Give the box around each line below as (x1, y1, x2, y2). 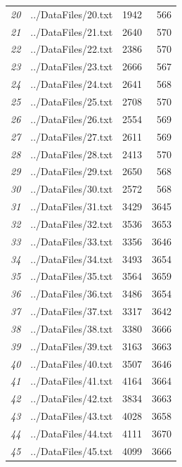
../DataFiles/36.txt (30, 286, 113, 301)
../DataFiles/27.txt (30, 129, 113, 143)
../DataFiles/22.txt (30, 41, 113, 56)
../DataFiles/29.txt (30, 164, 113, 179)
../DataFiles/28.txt (30, 146, 113, 161)
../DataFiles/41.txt (30, 373, 113, 388)
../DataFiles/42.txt (30, 391, 113, 406)
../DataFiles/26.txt (30, 111, 113, 126)
